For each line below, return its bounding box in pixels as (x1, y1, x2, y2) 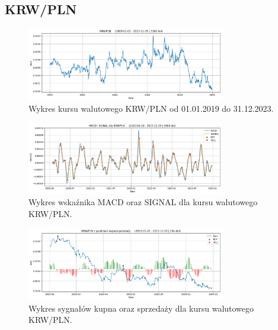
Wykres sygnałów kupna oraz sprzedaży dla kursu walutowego (28, 302, 254, 314)
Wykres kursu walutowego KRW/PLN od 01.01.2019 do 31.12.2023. (28, 102, 274, 115)
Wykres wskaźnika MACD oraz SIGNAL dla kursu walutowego (28, 196, 258, 208)
